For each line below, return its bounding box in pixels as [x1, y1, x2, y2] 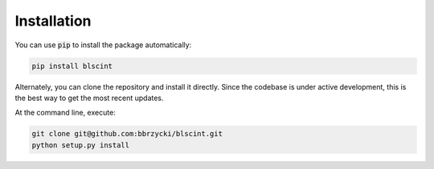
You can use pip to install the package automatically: [14, 40, 192, 50]
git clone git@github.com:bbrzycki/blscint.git [31, 129, 223, 139]
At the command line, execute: [14, 108, 116, 118]
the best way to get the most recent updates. [14, 93, 164, 103]
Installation [14, 12, 92, 30]
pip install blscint [31, 61, 113, 70]
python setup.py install [31, 140, 130, 150]
